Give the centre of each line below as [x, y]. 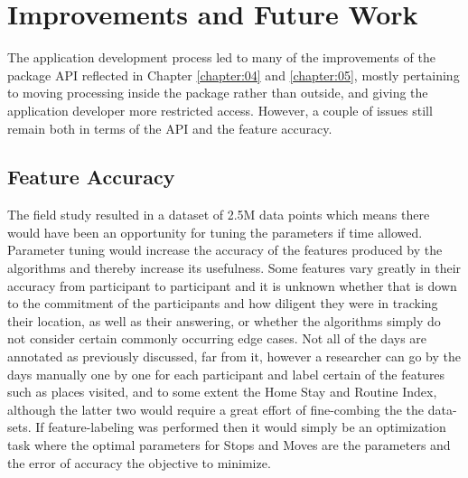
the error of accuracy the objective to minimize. [139, 462]
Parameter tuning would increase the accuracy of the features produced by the [225, 250]
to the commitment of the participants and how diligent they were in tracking [223, 303]
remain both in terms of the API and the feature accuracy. [170, 128]
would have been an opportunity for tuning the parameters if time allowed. [215, 232]
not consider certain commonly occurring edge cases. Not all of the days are [217, 338]
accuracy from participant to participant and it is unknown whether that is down [232, 285]
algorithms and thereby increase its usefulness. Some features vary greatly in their [234, 268]
